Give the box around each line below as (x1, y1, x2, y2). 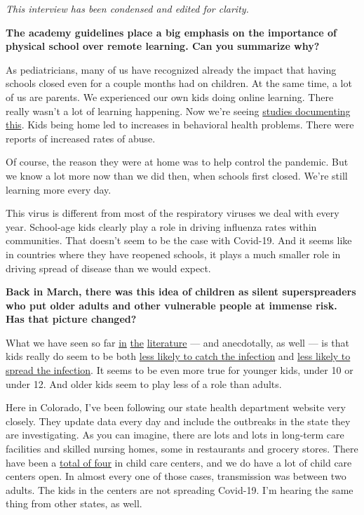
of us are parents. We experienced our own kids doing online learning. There (6, 89, 334, 104)
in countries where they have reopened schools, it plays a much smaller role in (6, 246, 341, 261)
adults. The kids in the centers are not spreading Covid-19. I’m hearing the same (6, 482, 353, 497)
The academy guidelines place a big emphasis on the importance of (6, 25, 337, 39)
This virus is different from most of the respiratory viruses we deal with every (6, 206, 339, 220)
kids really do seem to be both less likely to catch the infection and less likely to (6, 349, 351, 363)
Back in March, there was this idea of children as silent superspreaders (6, 284, 356, 299)
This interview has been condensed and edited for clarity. (6, 1, 249, 15)
